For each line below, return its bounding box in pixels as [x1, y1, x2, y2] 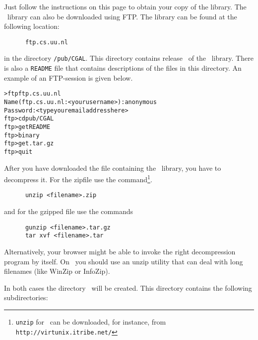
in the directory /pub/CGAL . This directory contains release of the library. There [4, 53, 254, 63]
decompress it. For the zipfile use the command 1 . [4, 173, 152, 184]
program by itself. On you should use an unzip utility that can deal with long [4, 256, 243, 266]
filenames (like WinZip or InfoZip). [4, 266, 110, 276]
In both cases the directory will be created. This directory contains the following [4, 282, 252, 293]
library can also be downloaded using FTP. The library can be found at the [7, 11, 237, 21]
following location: [4, 21, 60, 31]
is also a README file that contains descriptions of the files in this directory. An [4, 63, 242, 73]
